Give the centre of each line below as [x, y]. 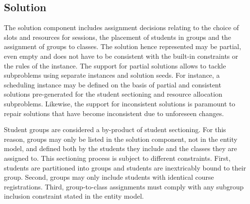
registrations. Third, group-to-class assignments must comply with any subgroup [124, 186]
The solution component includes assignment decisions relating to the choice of [122, 27]
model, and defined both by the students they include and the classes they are [121, 148]
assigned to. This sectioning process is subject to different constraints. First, [117, 158]
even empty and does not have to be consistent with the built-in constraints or [121, 56]
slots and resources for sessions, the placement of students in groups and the [117, 37]
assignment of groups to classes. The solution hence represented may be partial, [123, 46]
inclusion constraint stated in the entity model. [74, 196]
